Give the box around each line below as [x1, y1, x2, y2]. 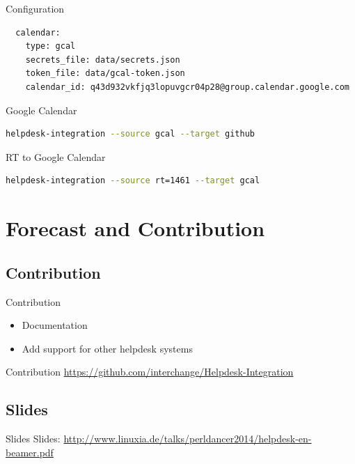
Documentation [22, 318, 88, 332]
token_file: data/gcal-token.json [25, 68, 185, 79]
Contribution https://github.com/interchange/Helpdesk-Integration [6, 364, 294, 379]
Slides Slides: [6, 431, 61, 446]
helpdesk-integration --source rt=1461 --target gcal [6, 176, 260, 186]
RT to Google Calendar [6, 149, 106, 164]
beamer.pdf [6, 444, 54, 459]
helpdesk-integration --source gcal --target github [6, 129, 255, 139]
